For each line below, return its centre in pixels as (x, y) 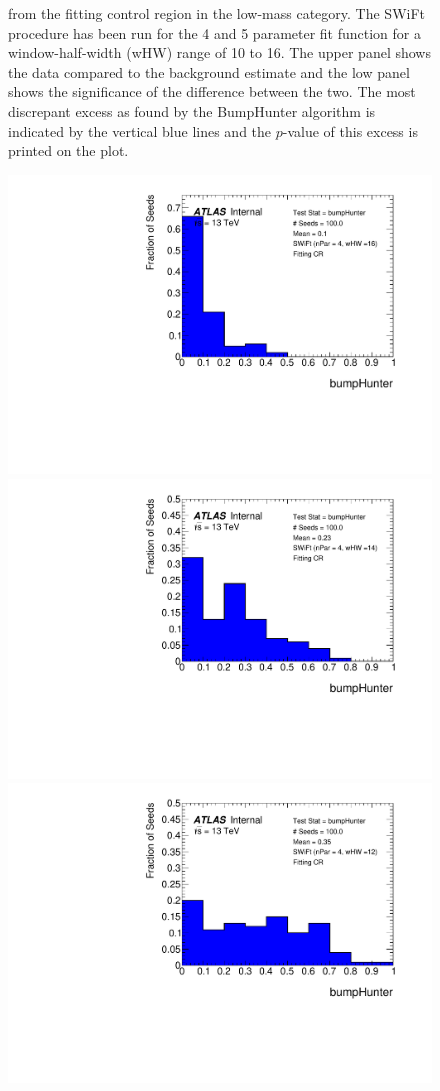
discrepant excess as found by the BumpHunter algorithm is (192, 110)
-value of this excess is (350, 130)
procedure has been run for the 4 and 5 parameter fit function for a (214, 32)
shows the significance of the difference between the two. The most (212, 91)
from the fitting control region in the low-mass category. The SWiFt (217, 13)
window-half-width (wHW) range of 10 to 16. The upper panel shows (219, 52)
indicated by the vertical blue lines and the (140, 130)
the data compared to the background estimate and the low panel (209, 71)
